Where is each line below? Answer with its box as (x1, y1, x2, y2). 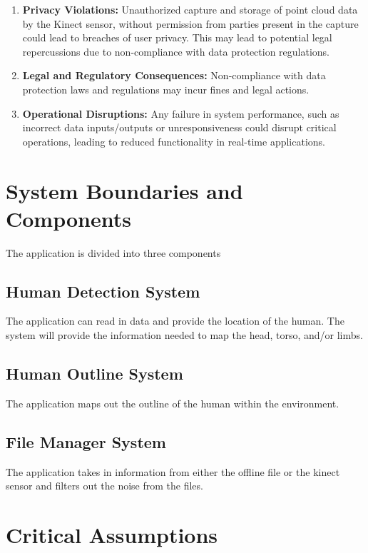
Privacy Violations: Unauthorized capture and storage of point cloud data (22, 2, 358, 16)
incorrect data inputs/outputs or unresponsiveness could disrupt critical (22, 120, 337, 135)
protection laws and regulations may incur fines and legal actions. (22, 81, 310, 96)
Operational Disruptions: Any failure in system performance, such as (22, 106, 339, 121)
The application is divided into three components (6, 245, 221, 260)
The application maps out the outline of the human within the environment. (6, 395, 339, 410)
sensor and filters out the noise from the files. (6, 478, 203, 493)
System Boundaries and (6, 176, 243, 205)
